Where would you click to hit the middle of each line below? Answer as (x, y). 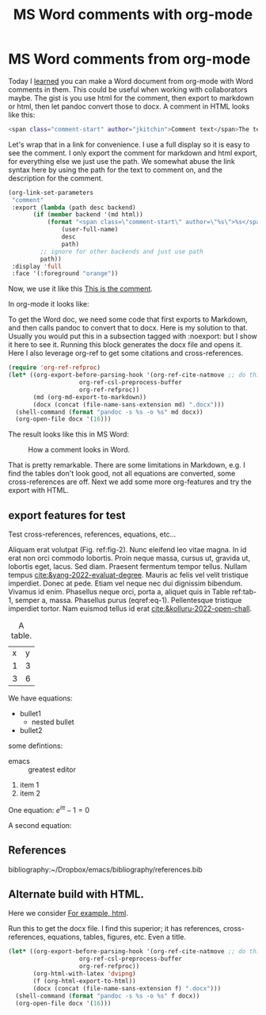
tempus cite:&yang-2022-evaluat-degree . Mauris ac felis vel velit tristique (129, 575)
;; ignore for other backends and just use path (122, 251)
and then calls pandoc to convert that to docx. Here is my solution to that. (128, 328)
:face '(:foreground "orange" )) (65, 274)
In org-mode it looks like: (49, 304)
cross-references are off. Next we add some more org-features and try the (130, 482)
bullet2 (31, 731)
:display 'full (36, 266)
